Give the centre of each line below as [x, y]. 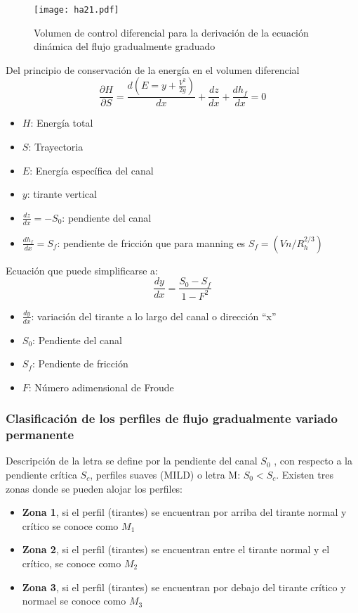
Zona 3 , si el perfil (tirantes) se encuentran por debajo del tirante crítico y [184, 587]
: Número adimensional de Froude [101, 387]
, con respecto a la [313, 461]
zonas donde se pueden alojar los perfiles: [94, 488]
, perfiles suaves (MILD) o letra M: [165, 475]
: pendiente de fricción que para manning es [151, 242]
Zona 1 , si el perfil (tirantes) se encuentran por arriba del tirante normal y [184, 512]
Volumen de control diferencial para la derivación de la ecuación [171, 32]
